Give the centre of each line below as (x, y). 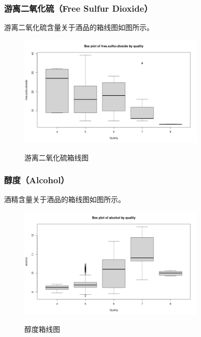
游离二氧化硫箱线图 (56, 157)
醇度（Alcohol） (37, 180)
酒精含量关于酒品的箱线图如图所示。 (65, 199)
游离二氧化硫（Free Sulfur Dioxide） (78, 8)
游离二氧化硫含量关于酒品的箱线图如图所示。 (79, 27)
